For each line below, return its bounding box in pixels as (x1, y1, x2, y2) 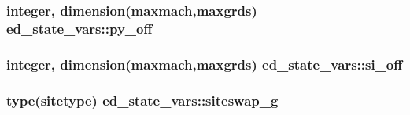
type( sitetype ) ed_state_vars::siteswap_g (6, 90, 279, 110)
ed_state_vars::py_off (6, 18, 153, 38)
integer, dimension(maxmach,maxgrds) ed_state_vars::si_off (6, 54, 403, 74)
